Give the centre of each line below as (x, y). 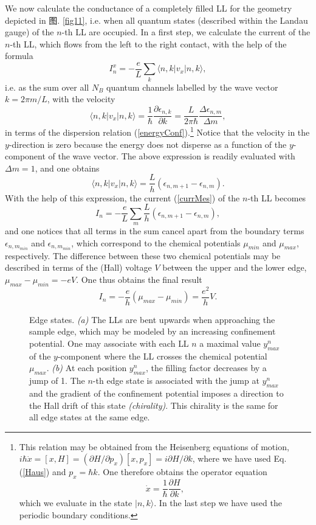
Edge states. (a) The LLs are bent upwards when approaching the (152, 319)
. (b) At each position (87, 368)
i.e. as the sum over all (47, 87)
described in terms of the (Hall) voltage (78, 267)
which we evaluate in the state (76, 503)
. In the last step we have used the (218, 503)
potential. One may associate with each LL (109, 343)
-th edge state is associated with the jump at (176, 381)
